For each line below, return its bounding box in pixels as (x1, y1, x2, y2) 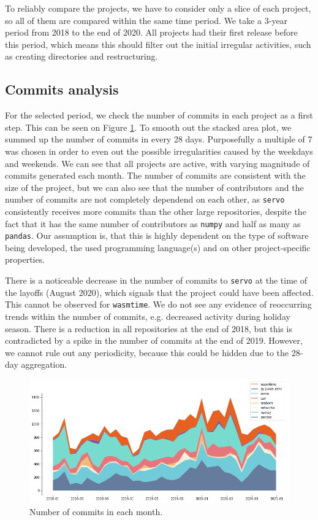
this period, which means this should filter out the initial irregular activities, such (5, 37, 311, 50)
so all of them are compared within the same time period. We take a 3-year (5, 14, 288, 26)
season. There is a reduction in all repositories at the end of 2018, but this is (5, 322, 292, 335)
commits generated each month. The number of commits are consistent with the (5, 169, 306, 182)
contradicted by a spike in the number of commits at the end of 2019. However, (5, 334, 303, 347)
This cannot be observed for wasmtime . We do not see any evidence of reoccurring (5, 298, 312, 311)
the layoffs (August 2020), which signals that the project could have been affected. (5, 285, 314, 298)
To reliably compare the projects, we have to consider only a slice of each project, (5, 2, 311, 14)
